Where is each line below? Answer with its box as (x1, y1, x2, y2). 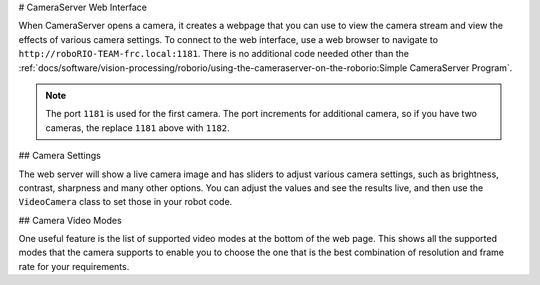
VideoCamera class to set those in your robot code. (18, 196, 233, 208)
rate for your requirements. (18, 260, 130, 272)
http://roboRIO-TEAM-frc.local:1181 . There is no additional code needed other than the (18, 48, 410, 60)
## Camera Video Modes (18, 214, 122, 226)
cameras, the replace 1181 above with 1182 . (45, 121, 230, 134)
